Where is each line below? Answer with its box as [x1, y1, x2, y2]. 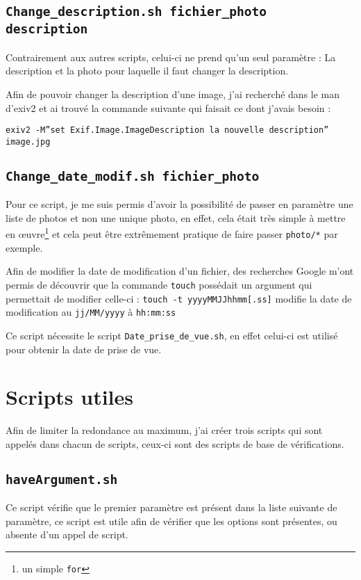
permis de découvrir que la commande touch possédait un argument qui [6, 277, 312, 291]
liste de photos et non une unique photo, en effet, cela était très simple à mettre [6, 210, 346, 225]
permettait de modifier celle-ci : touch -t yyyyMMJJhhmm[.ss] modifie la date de [6, 291, 352, 305]
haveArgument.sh [6, 472, 118, 487]
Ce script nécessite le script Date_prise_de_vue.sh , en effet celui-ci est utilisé [6, 328, 338, 342]
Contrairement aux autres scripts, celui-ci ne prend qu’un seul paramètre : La [6, 49, 336, 64]
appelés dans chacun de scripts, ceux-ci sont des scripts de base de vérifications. [6, 436, 344, 451]
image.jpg [6, 136, 51, 147]
